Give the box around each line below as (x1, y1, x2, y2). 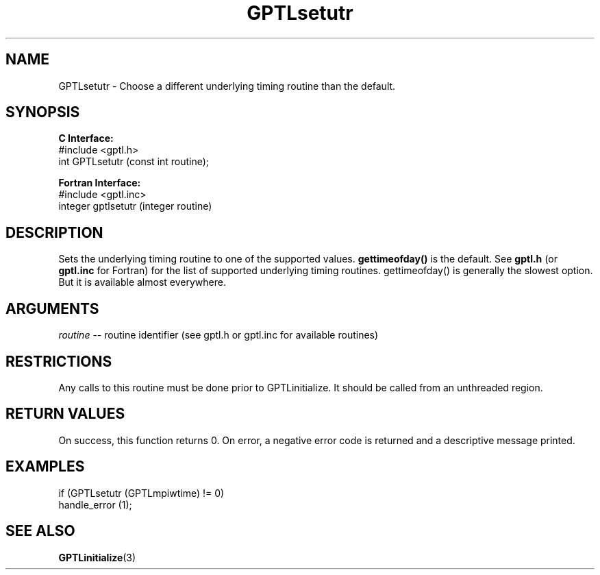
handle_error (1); (58, 498, 132, 511)
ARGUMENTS (5, 299, 99, 317)
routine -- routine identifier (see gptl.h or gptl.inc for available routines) (58, 329, 379, 341)
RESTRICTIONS (5, 352, 112, 370)
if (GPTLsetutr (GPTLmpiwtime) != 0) (58, 487, 225, 499)
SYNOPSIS (5, 103, 80, 121)
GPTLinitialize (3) (58, 551, 136, 563)
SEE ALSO (5, 522, 75, 540)
